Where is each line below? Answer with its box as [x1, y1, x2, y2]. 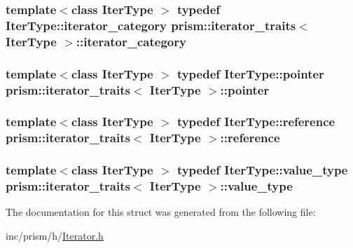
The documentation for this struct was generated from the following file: [6, 205, 316, 219]
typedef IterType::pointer [176, 64, 324, 82]
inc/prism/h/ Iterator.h [6, 228, 104, 242]
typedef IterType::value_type [176, 161, 348, 179]
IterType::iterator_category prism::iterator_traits [6, 16, 296, 34]
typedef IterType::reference [176, 113, 335, 130]
